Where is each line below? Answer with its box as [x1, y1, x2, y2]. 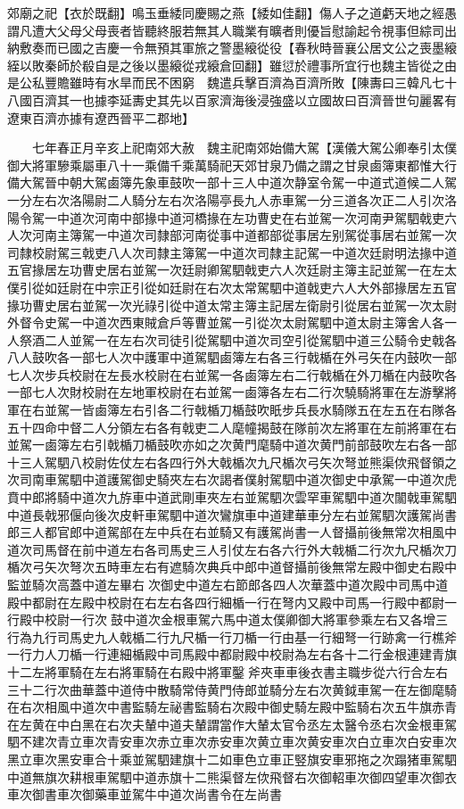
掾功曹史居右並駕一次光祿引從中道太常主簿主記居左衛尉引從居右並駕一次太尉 [7, 295, 457, 314]
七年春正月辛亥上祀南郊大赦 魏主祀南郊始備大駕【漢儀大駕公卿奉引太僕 [31, 138, 457, 157]
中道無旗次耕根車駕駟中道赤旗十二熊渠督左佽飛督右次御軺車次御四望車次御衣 [7, 767, 457, 786]
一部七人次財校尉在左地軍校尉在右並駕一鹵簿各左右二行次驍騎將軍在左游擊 [7, 383, 444, 401]
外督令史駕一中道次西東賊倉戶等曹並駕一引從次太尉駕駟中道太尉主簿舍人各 [7, 313, 444, 332]
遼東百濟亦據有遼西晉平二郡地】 [7, 108, 195, 127]
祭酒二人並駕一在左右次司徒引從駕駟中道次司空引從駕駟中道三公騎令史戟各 [19, 330, 457, 349]
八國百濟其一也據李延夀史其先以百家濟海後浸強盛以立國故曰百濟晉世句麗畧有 [7, 90, 457, 109]
